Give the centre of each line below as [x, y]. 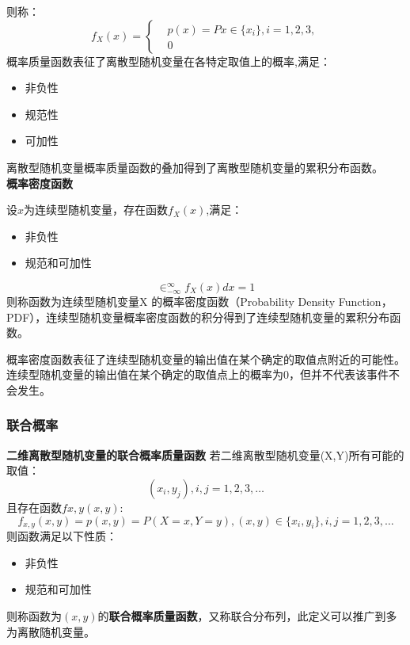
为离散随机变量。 [51, 631]
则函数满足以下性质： [62, 536]
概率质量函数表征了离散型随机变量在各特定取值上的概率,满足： [169, 61]
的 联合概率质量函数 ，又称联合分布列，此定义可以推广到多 [247, 616]
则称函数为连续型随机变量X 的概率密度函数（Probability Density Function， [199, 301]
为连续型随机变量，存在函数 [96, 210]
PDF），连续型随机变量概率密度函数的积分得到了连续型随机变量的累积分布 [198, 317]
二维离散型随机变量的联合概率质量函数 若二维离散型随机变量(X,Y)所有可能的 [205, 454]
